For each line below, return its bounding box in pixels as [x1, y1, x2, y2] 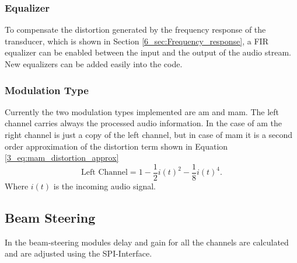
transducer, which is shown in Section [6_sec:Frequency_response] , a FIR [5, 34, 268, 47]
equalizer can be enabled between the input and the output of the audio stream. [5, 46, 291, 58]
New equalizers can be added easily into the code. [5, 58, 183, 70]
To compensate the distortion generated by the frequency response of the [5, 23, 266, 36]
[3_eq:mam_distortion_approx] [5, 151, 119, 164]
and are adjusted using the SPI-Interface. [5, 247, 152, 259]
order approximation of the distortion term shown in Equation [5, 140, 228, 152]
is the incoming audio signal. [53, 179, 156, 192]
